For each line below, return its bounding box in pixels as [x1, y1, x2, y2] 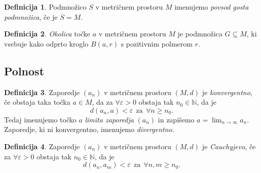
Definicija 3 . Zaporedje [4, 87, 80, 97]
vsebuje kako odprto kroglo [4, 38, 89, 49]
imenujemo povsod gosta [174, 2, 249, 12]
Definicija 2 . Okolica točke [4, 28, 91, 39]
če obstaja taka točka [4, 97, 70, 107]
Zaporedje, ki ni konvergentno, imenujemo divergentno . [4, 124, 174, 135]
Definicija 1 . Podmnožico [4, 2, 87, 12]
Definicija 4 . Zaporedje [4, 141, 80, 151]
